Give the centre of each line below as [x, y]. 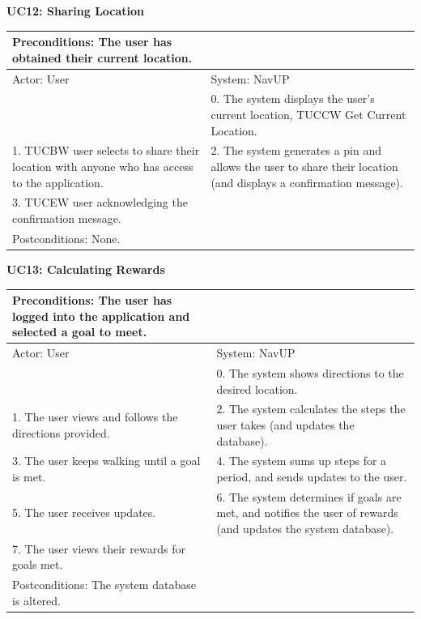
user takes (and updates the [285, 424]
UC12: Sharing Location [76, 11]
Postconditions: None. [66, 238]
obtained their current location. [102, 57]
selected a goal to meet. [80, 332]
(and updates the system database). [305, 529]
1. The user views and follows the [95, 417]
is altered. [37, 600]
